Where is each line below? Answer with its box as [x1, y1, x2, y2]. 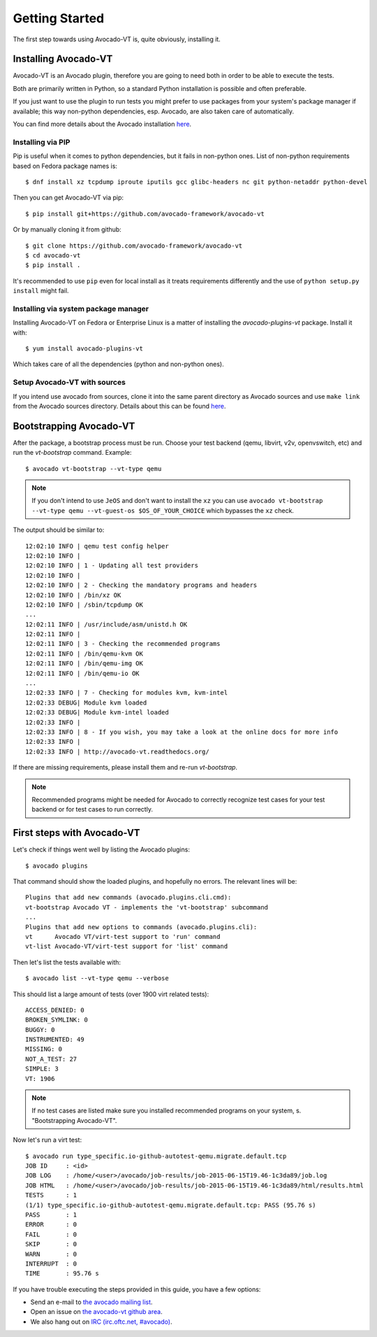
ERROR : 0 [25, 1221, 77, 1229]
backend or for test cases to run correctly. [31, 805, 154, 814]
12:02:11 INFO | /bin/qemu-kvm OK [25, 649, 143, 658]
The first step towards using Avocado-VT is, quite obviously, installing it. [13, 35, 221, 43]
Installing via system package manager [13, 304, 149, 313]
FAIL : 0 [25, 1230, 77, 1238]
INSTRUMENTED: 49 [25, 1035, 84, 1044]
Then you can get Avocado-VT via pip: [13, 193, 124, 202]
